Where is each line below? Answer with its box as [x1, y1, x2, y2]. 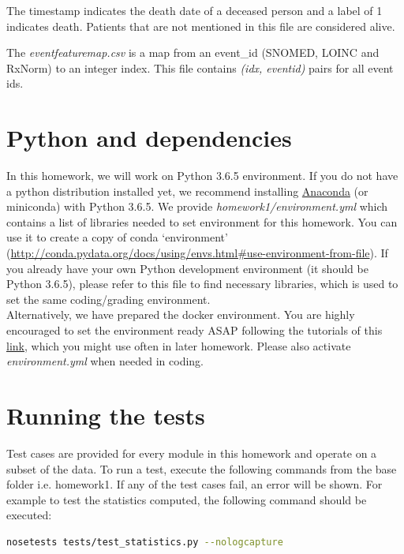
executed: [6, 507, 52, 523]
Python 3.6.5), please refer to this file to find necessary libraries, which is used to [6, 275, 398, 292]
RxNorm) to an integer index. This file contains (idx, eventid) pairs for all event [6, 59, 394, 76]
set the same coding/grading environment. [6, 290, 211, 307]
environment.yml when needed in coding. [6, 353, 204, 369]
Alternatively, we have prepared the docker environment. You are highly [6, 306, 355, 323]
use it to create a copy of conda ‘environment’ [6, 229, 228, 245]
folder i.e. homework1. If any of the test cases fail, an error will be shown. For [6, 476, 383, 492]
